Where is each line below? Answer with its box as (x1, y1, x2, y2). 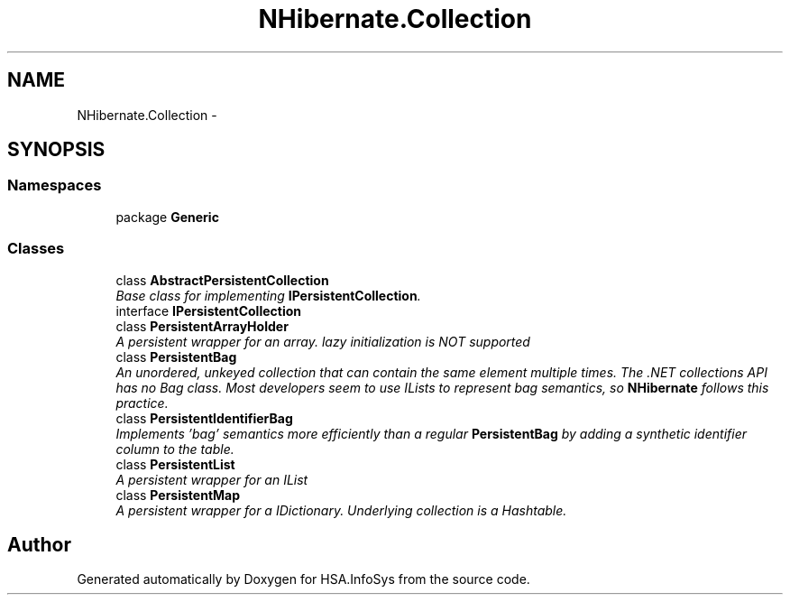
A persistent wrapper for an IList (115, 471, 308, 487)
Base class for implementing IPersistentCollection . (115, 287, 421, 303)
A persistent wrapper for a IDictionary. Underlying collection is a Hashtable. (115, 502, 567, 518)
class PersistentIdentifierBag (115, 410, 293, 426)
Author (7, 533, 71, 556)
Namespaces (7, 176, 102, 195)
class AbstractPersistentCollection (115, 272, 329, 288)
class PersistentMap (115, 486, 241, 503)
